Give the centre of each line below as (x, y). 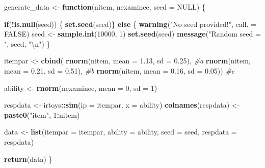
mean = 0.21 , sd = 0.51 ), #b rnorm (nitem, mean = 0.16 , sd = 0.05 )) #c (120, 70)
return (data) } (28, 159)
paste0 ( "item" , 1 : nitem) (42, 114)
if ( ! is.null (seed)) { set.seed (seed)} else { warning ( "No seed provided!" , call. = (130, 24)
